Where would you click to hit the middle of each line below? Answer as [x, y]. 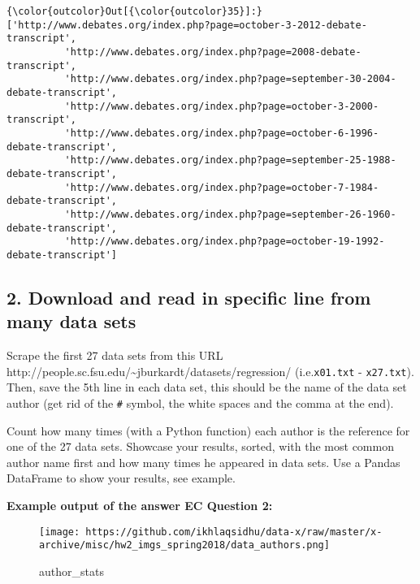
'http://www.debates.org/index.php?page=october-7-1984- [222, 187]
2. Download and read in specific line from [189, 297]
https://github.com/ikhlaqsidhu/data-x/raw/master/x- [234, 532]
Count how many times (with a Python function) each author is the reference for [208, 430]
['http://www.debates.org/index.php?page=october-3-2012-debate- [187, 25]
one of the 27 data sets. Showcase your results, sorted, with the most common [200, 446]
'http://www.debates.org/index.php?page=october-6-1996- [222, 133]
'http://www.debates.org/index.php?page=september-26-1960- [230, 214]
